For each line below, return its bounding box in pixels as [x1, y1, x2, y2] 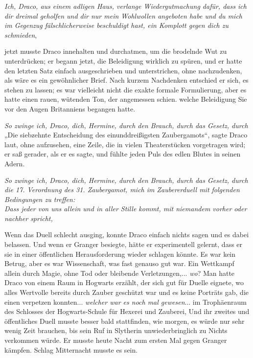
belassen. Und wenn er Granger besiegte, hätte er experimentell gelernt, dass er [4, 239, 243, 249]
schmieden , [4, 29, 37, 40]
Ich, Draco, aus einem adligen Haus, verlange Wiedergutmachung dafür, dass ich [4, 1, 247, 11]
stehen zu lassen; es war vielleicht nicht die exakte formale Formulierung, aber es [4, 84, 247, 94]
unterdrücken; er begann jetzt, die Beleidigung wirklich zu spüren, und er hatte [4, 55, 242, 66]
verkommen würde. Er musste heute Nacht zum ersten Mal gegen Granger [4, 335, 227, 345]
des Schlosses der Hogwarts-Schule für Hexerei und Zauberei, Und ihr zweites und [4, 306, 250, 316]
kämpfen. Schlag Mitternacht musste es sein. [4, 344, 138, 355]
